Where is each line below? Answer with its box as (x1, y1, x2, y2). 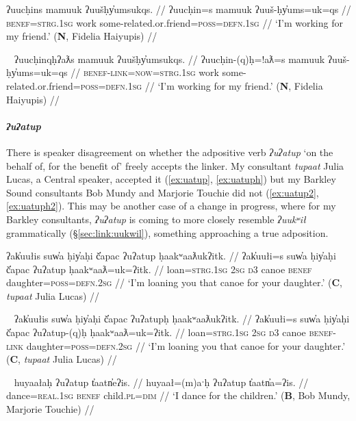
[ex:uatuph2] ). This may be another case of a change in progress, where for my (6, 199, 336, 213)
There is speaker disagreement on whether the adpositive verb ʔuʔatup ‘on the (6, 144, 333, 159)
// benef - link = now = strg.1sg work (71, 65, 219, 79)
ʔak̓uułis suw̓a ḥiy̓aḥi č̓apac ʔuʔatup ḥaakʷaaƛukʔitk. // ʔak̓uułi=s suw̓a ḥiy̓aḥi (6, 248, 336, 263)
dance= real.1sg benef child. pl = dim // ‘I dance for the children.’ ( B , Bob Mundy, (6, 388, 351, 403)
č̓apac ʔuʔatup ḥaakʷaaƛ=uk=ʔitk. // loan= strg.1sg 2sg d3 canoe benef (6, 261, 312, 276)
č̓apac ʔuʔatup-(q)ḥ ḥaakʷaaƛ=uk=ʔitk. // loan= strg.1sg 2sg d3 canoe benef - (6, 325, 336, 340)
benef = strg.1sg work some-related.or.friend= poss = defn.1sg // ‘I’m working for (6, 15, 343, 29)
